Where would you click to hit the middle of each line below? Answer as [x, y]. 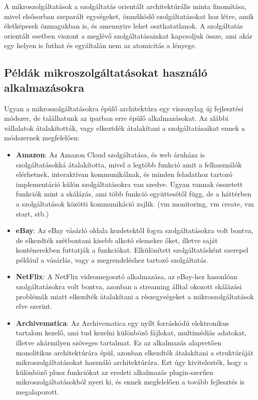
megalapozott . [37, 391]
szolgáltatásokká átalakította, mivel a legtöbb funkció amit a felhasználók [129, 164]
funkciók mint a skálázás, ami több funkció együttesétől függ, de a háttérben [134, 194]
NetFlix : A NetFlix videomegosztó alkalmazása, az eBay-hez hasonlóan [126, 276]
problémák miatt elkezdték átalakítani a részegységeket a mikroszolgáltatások [135, 296]
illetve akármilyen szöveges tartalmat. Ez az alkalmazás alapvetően [118, 343]
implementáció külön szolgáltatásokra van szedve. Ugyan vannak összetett [129, 184]
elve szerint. [34, 306]
